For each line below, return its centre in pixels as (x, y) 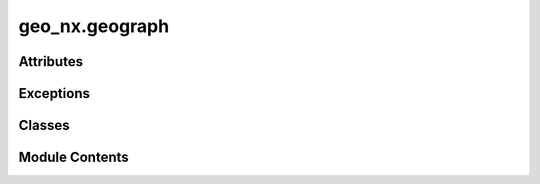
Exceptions (54, 93)
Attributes (51, 61)
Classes (44, 125)
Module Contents (73, 157)
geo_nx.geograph (94, 26)
